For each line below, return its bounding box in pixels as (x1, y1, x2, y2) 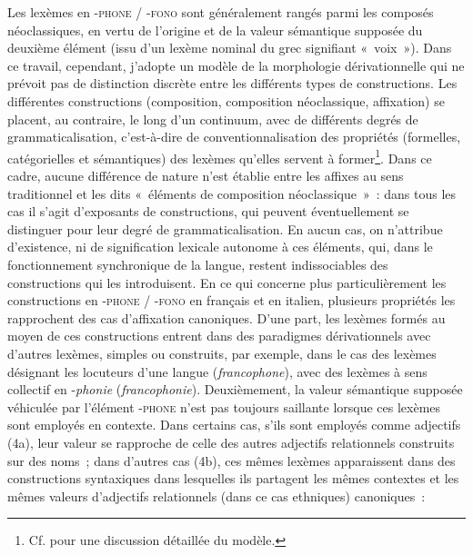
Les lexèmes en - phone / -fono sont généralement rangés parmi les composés (7, 3, 434, 21)
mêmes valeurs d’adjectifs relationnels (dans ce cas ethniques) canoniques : (7, 486, 426, 505)
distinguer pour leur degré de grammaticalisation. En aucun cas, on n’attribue (7, 219, 443, 238)
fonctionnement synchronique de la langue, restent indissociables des (7, 254, 388, 273)
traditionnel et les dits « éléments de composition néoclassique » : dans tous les (7, 183, 457, 203)
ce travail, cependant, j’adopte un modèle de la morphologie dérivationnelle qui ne (7, 55, 465, 74)
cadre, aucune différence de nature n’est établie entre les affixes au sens (7, 166, 404, 184)
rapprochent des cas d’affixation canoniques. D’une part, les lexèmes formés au (7, 308, 446, 327)
